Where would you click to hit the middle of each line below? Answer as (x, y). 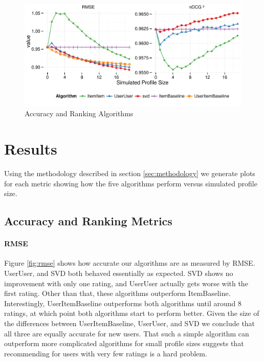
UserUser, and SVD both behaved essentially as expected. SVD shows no (119, 273)
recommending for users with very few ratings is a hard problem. (106, 353)
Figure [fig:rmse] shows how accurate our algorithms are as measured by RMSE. (130, 263)
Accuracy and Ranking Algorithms (79, 113)
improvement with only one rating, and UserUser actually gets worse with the (126, 283)
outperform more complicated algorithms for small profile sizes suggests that (124, 343)
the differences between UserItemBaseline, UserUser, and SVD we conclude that (130, 323)
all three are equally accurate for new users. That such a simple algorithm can (127, 333)
